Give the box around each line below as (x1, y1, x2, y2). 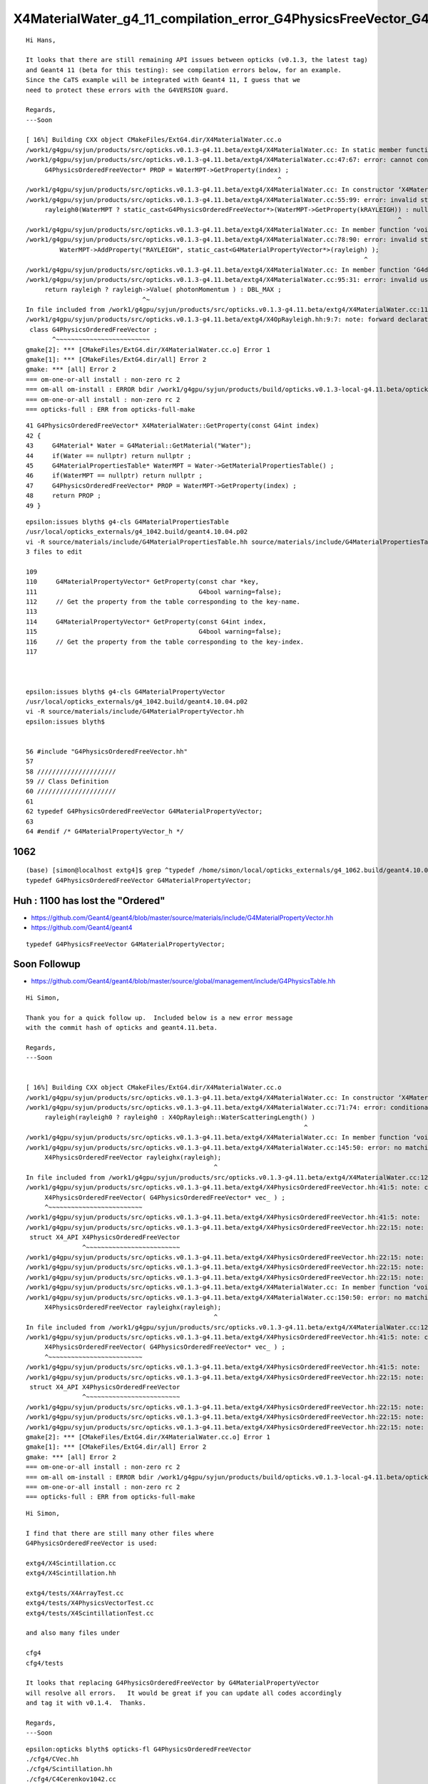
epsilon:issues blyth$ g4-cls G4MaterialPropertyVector (26, 687, 225, 696)
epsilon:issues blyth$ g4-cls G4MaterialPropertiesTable (26, 517, 230, 526)
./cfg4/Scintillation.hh (26, 1765, 113, 1773)
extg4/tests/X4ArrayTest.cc (26, 1588, 124, 1597)
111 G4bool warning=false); (26, 587, 282, 596)
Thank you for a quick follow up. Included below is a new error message (26, 1013, 293, 1022)
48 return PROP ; (26, 492, 101, 500)
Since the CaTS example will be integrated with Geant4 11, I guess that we (26, 76, 301, 84)
